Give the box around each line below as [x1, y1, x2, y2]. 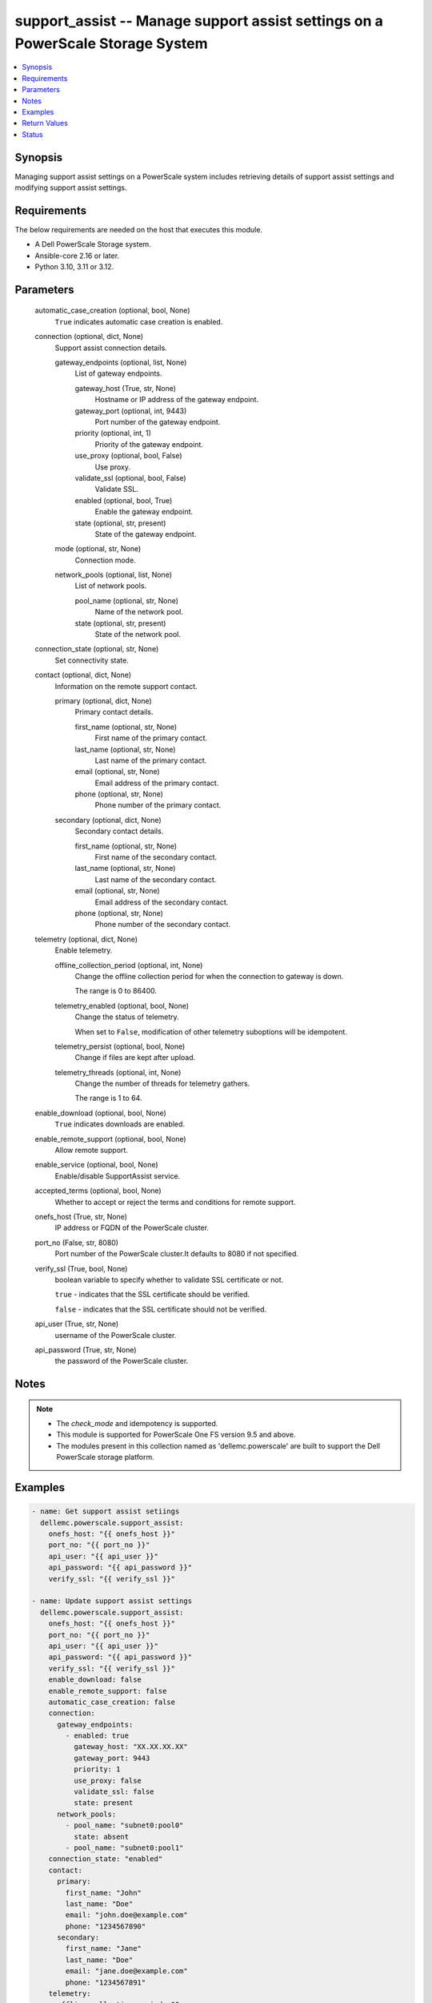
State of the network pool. [94, 630, 182, 639]
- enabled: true [65, 1731, 130, 1740]
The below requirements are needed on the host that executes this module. [14, 224, 263, 234]
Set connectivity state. [54, 655, 130, 665]
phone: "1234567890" [65, 1921, 146, 1931]
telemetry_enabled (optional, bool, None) [54, 1001, 190, 1010]
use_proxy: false [73, 1775, 142, 1785]
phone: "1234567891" [65, 1977, 146, 1987]
